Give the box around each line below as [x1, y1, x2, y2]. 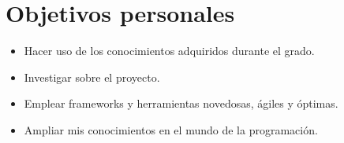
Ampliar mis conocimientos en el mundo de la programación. [24, 121, 318, 137]
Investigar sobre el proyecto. [24, 68, 160, 85]
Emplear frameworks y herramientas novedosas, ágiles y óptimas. [24, 95, 338, 112]
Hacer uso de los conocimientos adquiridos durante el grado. [24, 42, 315, 59]
